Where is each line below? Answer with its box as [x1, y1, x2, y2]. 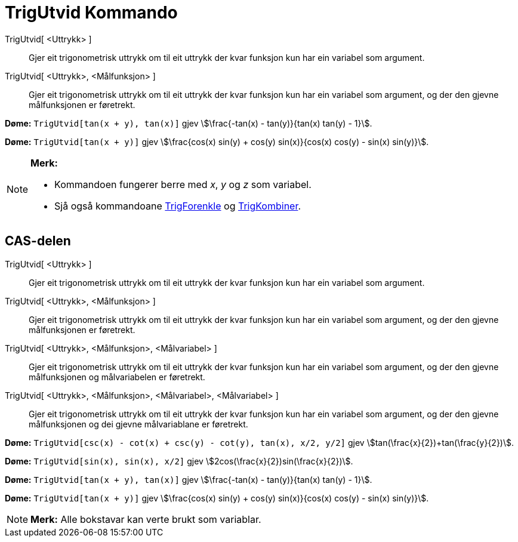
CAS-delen [5, 233, 71, 249]
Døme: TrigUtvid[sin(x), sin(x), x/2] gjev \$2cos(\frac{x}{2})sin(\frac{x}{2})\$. [5, 455, 353, 466]
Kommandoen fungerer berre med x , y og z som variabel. [54, 178, 312, 190]
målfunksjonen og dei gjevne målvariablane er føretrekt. [29, 418, 248, 429]
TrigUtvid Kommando [5, 2, 178, 23]
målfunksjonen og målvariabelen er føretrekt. [29, 371, 205, 382]
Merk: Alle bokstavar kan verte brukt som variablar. [30, 513, 261, 525]
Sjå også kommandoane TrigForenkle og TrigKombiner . [54, 199, 301, 212]
